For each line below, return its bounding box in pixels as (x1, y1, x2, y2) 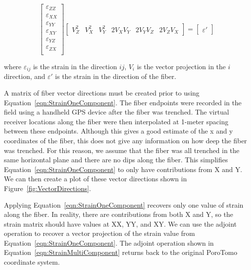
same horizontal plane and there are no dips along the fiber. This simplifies (4, 154, 228, 165)
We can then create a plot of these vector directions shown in (4, 174, 187, 184)
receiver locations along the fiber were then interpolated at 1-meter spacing (4, 116, 229, 126)
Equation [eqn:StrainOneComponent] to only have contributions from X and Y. (4, 164, 242, 174)
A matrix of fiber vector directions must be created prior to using (4, 87, 200, 97)
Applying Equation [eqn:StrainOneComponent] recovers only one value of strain (4, 199, 244, 210)
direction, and (4, 71, 45, 81)
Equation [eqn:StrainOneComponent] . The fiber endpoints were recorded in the (4, 97, 242, 107)
